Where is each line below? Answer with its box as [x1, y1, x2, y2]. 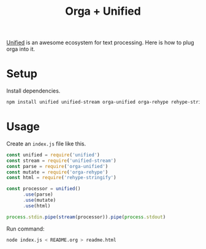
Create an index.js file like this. [6, 140, 86, 147]
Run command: [6, 225, 45, 232]
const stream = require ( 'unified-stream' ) [6, 158, 116, 164]
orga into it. [6, 45, 36, 53]
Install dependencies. [6, 87, 61, 94]
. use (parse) [22, 191, 53, 197]
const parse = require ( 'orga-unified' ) [6, 163, 109, 169]
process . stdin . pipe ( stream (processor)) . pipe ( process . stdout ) [6, 213, 166, 220]
